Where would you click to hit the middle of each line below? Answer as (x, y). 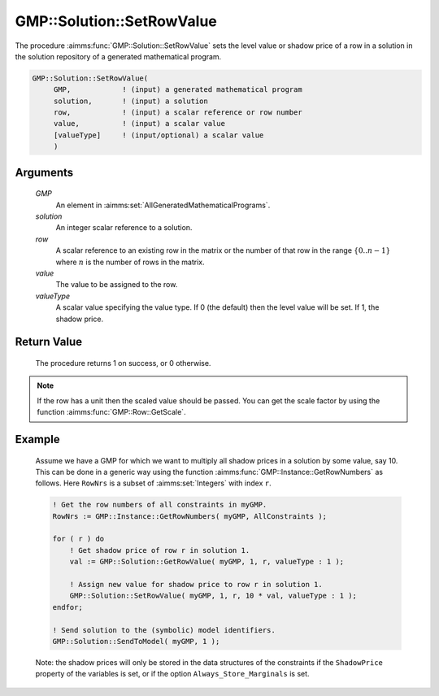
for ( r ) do (78, 539)
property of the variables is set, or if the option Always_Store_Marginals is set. (172, 674)
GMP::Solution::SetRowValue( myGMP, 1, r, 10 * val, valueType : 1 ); (213, 596)
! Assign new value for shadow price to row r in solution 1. (196, 585)
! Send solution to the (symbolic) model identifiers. (164, 630)
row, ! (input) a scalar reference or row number (178, 113)
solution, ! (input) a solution (131, 101)
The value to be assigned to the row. (117, 285)
